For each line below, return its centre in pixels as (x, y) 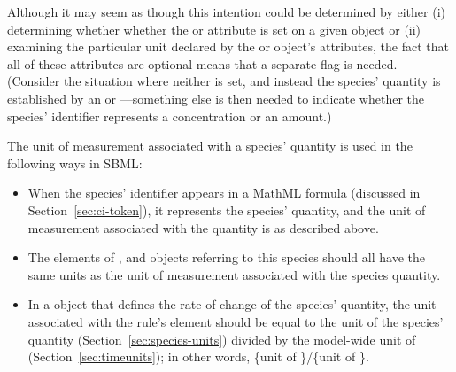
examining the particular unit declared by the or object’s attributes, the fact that (228, 46)
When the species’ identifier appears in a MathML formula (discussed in (224, 193)
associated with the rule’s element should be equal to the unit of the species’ (236, 321)
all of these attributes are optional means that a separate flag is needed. (202, 63)
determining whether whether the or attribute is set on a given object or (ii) (214, 29)
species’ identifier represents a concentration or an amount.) (170, 116)
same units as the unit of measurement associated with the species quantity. (234, 274)
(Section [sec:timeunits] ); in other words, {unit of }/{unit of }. (198, 356)
